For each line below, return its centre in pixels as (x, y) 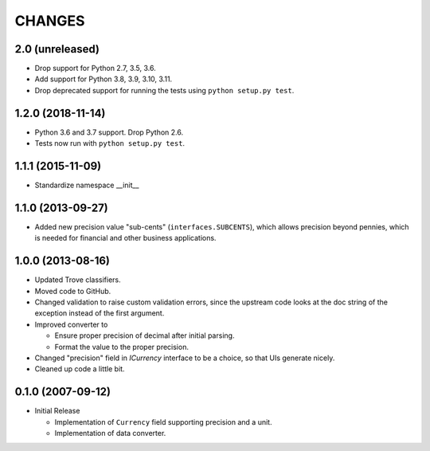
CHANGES (50, 21)
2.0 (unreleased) (57, 49)
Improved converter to (71, 324)
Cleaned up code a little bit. (80, 369)
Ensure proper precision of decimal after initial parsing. (145, 335)
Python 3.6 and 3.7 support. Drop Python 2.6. (109, 132)
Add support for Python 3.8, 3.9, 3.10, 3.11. (104, 79)
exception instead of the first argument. (100, 313)
